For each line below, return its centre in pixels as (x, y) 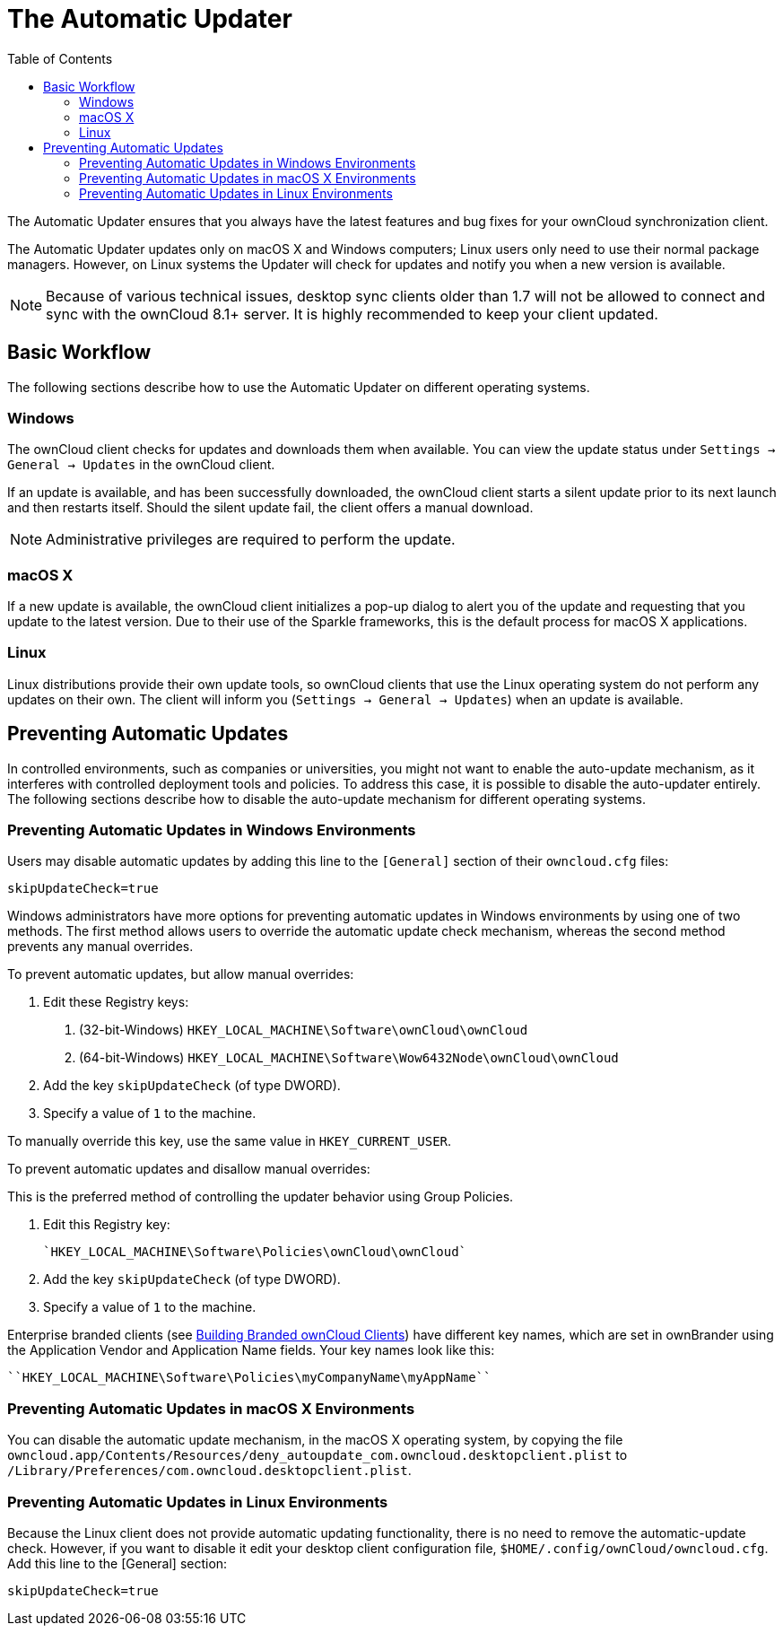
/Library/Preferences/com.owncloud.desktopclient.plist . (209, 1471)
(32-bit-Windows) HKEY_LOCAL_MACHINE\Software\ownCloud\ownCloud (304, 1030)
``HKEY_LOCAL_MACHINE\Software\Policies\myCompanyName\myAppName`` (249, 1378)
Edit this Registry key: (107, 1225)
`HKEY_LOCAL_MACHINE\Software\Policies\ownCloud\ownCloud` (255, 1252)
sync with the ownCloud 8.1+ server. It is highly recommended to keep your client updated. (352, 314)
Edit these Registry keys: (116, 1002)
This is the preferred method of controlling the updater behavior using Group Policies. (261, 1197)
